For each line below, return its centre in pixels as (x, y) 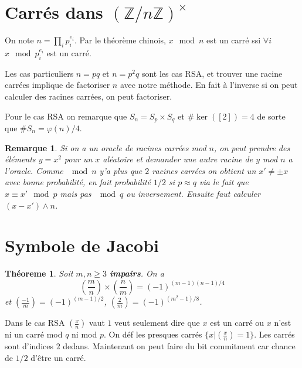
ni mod (84, 334)
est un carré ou (237, 323)
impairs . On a (137, 273)
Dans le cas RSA (35, 323)
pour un (78, 159)
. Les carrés (274, 334)
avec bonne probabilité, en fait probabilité (78, 182)
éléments (20, 159)
